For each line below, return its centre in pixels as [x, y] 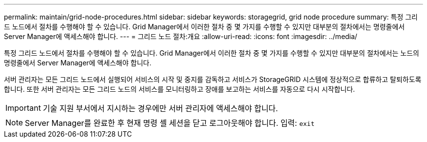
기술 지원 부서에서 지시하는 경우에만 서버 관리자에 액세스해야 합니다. [160, 108]
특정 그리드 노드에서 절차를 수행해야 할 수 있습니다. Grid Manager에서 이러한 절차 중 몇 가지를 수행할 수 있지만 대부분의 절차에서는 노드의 [212, 53]
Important [23, 108]
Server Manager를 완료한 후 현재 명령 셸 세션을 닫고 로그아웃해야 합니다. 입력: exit [170, 123]
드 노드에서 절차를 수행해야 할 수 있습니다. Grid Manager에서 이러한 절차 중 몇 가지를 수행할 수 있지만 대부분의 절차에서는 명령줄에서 [204, 27]
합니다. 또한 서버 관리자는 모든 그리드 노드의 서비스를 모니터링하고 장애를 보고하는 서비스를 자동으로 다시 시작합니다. [180, 89]
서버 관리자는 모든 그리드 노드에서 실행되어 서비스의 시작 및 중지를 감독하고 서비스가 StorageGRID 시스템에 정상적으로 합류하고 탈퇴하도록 [213, 79]
